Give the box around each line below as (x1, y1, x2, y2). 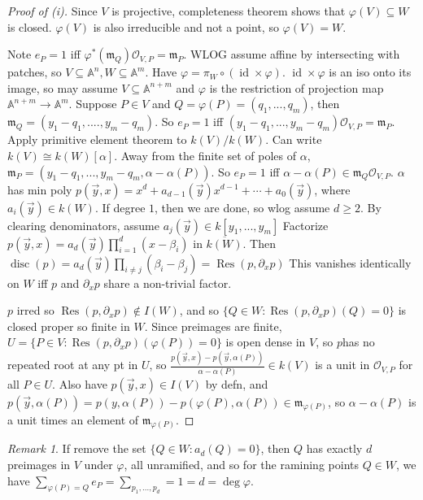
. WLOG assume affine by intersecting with (183, 46, 400, 63)
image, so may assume (7, 79, 118, 96)
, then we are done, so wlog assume (155, 198, 330, 215)
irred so (16, 302, 55, 319)
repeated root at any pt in (7, 356, 138, 373)
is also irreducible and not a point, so (93, 18, 279, 35)
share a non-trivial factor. (103, 274, 232, 291)
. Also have (52, 375, 107, 392)
